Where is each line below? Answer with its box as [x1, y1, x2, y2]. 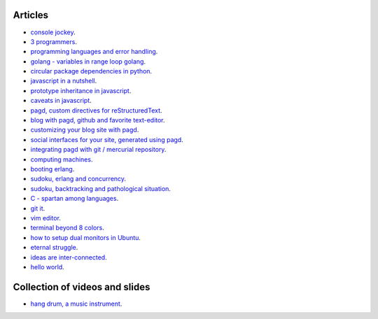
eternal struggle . [30, 243, 78, 252]
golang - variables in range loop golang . [30, 57, 146, 66]
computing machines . [30, 155, 93, 164]
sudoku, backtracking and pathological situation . [30, 184, 171, 192]
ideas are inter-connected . [30, 253, 108, 262]
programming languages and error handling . [30, 48, 158, 56]
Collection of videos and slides [13, 281, 150, 293]
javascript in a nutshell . [30, 77, 97, 85]
